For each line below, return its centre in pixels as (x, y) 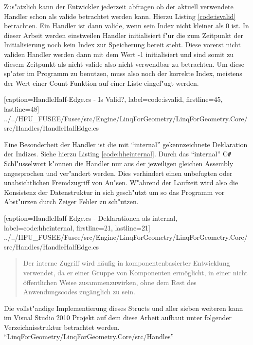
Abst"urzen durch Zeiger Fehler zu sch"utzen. (71, 201)
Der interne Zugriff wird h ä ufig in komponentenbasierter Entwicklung (126, 263)
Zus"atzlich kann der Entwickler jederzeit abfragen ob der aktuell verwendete (119, 6)
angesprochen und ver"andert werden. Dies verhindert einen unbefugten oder (118, 173)
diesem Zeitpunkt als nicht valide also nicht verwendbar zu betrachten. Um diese (124, 64)
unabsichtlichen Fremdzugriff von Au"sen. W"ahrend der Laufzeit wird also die (121, 182)
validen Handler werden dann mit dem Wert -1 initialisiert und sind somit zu (119, 54)
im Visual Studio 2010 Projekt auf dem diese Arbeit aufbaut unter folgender (118, 317)
